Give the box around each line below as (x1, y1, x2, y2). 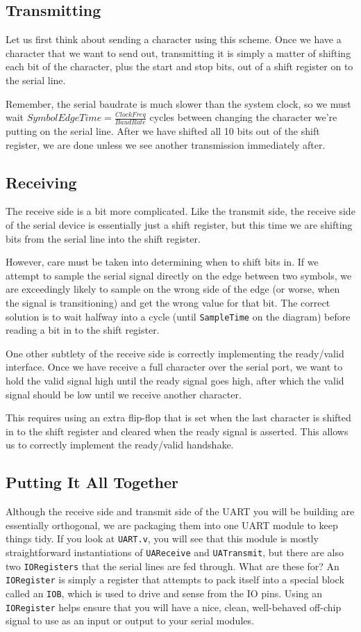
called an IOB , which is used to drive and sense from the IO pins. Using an (6, 585, 323, 600)
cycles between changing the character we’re (149, 110, 337, 124)
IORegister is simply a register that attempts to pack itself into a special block (6, 572, 344, 587)
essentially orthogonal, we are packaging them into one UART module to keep (6, 517, 338, 532)
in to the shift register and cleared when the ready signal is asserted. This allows (6, 423, 349, 438)
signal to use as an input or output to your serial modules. (6, 613, 254, 628)
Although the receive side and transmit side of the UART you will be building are (6, 504, 355, 519)
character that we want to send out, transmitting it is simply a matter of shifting (6, 45, 351, 60)
